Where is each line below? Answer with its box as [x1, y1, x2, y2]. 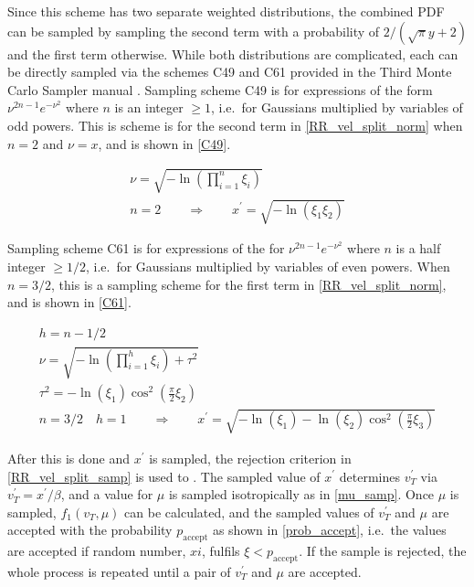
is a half [395, 239, 441, 258]
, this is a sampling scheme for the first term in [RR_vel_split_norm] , [51, 274, 447, 293]
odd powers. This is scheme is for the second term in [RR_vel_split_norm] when [7, 115, 463, 134]
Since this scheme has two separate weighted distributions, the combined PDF [7, 2, 445, 20]
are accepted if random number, [7, 541, 186, 560]
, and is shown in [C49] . [98, 133, 231, 153]
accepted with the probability [7, 520, 173, 539]
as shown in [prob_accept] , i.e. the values [212, 520, 447, 539]
